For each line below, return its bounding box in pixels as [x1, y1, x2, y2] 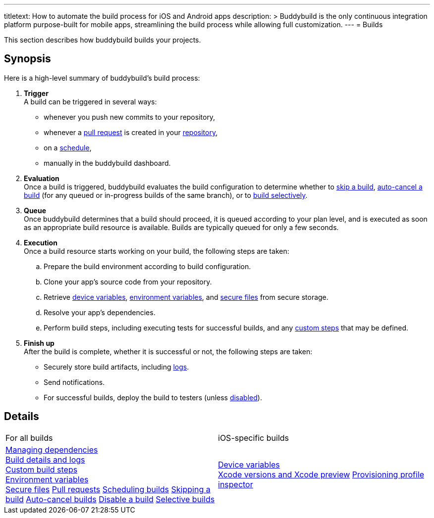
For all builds [5, 432, 53, 443]
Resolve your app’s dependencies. [44, 308, 156, 317]
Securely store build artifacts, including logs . [44, 362, 189, 371]
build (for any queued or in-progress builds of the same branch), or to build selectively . [24, 190, 308, 199]
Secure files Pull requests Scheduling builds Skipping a [5, 484, 211, 494]
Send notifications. [44, 377, 105, 386]
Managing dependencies [5, 444, 98, 455]
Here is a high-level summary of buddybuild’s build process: [4, 73, 200, 82]
